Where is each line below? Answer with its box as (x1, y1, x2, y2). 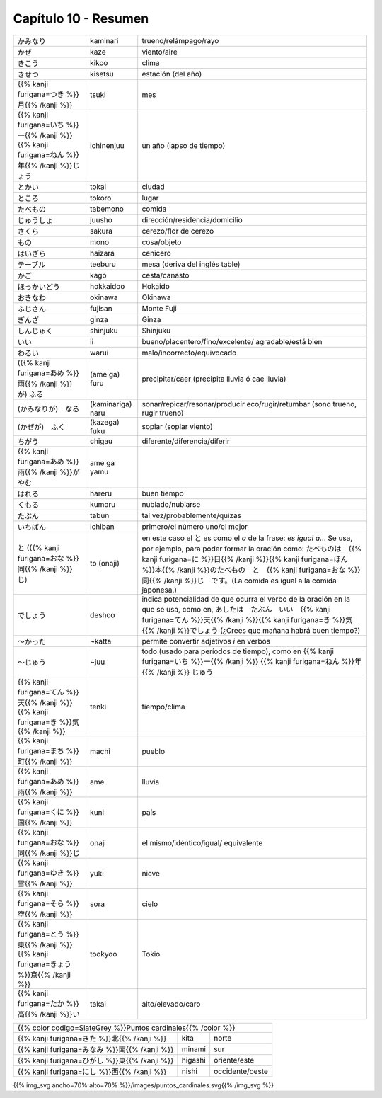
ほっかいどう (17, 282, 60, 292)
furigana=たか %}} (17, 998, 79, 1008)
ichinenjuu (89, 140, 125, 150)
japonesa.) (141, 585, 177, 595)
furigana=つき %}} (17, 89, 79, 99)
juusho (89, 215, 112, 224)
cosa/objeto (141, 237, 182, 247)
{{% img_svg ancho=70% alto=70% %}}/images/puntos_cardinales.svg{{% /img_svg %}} (13, 1080, 274, 1090)
